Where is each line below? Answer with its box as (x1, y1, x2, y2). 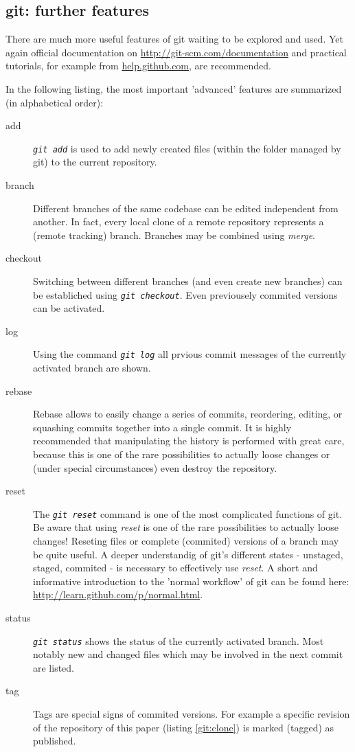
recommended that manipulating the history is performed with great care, (33, 433, 345, 448)
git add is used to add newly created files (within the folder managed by (33, 141, 341, 155)
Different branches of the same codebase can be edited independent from (33, 201, 339, 215)
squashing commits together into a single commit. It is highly (33, 420, 292, 434)
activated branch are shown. (33, 361, 151, 375)
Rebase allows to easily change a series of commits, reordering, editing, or (33, 407, 343, 421)
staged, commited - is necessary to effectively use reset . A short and (33, 560, 318, 575)
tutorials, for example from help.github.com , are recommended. (5, 58, 271, 73)
